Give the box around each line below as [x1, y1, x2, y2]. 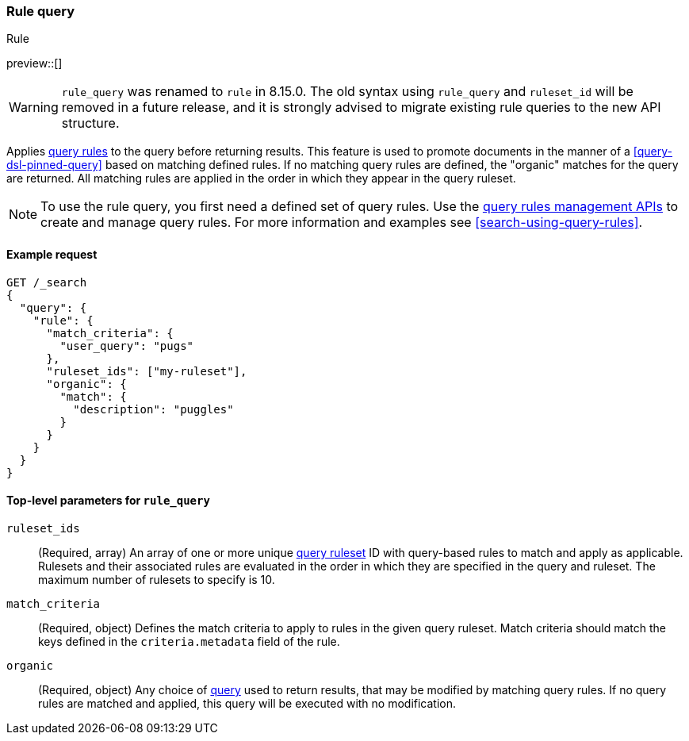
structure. [61, 115, 120, 132]
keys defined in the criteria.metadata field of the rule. [38, 634, 340, 648]
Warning [9, 99, 59, 116]
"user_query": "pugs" [59, 339, 194, 352]
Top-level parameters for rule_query [6, 493, 210, 508]
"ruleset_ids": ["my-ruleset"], [46, 364, 247, 378]
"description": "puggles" [73, 402, 234, 416]
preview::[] [6, 56, 63, 71]
